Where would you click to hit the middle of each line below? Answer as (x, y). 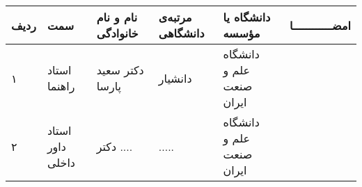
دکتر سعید (120, 70)
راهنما (61, 86)
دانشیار (175, 78)
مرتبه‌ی (175, 17)
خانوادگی (117, 33)
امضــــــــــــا (320, 25)
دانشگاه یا (247, 17)
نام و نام (117, 17)
